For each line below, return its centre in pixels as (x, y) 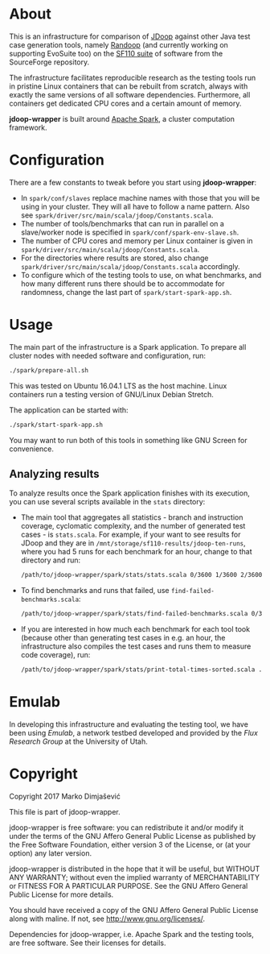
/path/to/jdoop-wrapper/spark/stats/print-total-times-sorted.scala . (141, 670)
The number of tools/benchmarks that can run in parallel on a (122, 223)
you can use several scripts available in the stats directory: (107, 502)
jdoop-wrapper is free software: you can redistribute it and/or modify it (127, 827)
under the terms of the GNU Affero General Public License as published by (133, 836)
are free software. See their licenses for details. (88, 943)
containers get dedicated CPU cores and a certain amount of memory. (125, 103)
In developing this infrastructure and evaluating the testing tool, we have (129, 724)
